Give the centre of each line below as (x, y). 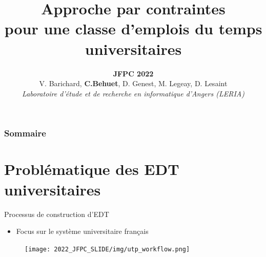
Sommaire (25, 133)
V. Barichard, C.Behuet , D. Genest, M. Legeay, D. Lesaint (133, 83)
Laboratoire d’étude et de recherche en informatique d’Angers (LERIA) (133, 93)
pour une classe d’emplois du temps (133, 28)
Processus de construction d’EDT (57, 214)
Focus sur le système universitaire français (82, 231)
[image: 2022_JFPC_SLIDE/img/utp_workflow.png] (107, 249)
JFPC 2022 (133, 73)
